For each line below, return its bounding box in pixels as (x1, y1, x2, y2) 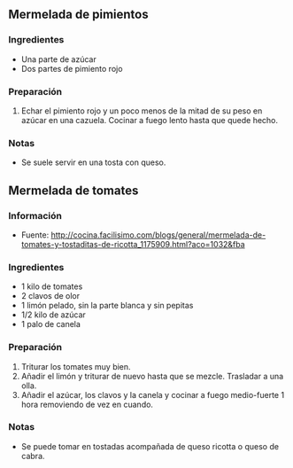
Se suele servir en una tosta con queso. (20, 157, 166, 168)
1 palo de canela (20, 319, 81, 330)
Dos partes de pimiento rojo (20, 63, 123, 74)
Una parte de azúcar (20, 53, 96, 65)
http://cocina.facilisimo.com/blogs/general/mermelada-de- (50, 230, 266, 240)
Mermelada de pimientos (8, 7, 149, 22)
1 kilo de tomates (20, 281, 83, 292)
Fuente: (20, 230, 50, 240)
